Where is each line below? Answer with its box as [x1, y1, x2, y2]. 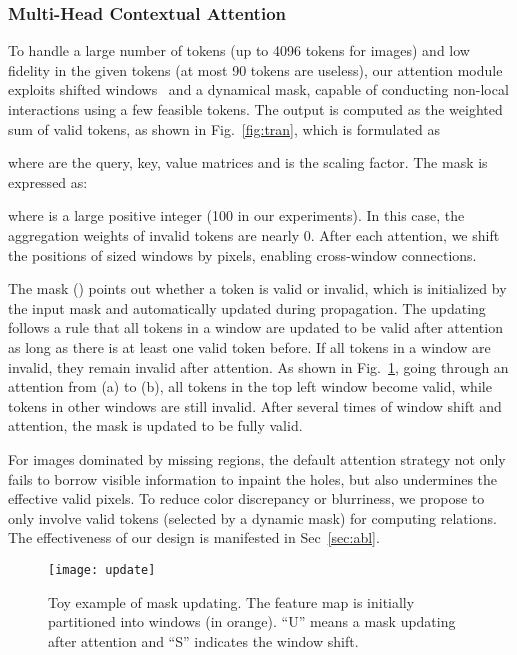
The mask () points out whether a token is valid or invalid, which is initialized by [8, 278, 507, 299]
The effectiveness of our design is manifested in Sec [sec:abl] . [8, 527, 380, 548]
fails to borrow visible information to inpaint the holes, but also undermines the [8, 468, 498, 489]
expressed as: [8, 171, 88, 192]
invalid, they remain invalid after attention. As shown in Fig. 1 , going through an [8, 356, 509, 377]
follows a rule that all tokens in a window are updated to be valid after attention [8, 317, 503, 338]
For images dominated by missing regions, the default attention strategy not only [8, 448, 506, 469]
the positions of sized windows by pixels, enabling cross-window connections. [8, 244, 477, 265]
